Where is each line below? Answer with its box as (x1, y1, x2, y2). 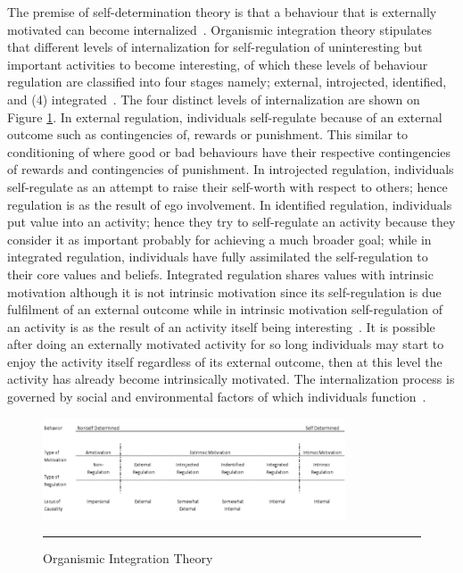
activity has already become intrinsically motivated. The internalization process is (7, 370, 455, 388)
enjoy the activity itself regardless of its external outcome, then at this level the (7, 352, 442, 370)
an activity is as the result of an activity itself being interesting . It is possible (7, 317, 435, 336)
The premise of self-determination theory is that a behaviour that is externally (7, 3, 437, 21)
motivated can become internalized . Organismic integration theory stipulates (7, 20, 433, 38)
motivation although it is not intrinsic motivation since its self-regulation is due (7, 282, 442, 301)
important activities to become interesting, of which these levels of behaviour (7, 54, 428, 73)
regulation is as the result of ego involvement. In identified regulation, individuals (7, 195, 452, 213)
